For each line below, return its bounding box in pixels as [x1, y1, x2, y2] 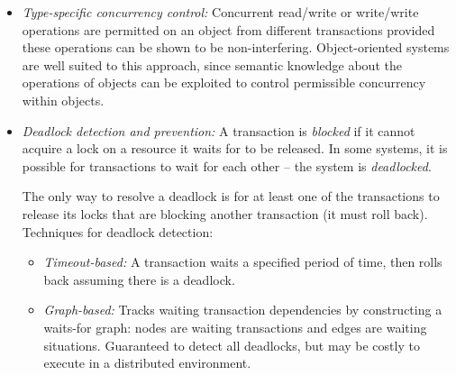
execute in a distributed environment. [43, 353, 251, 372]
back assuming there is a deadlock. [43, 270, 235, 288]
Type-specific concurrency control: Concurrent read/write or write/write [22, 3, 419, 21]
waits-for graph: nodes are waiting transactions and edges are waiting [43, 317, 427, 336]
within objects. [22, 90, 105, 109]
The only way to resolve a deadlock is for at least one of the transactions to [22, 187, 440, 206]
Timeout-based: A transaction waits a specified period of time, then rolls [43, 252, 442, 271]
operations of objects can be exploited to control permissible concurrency [22, 73, 426, 92]
